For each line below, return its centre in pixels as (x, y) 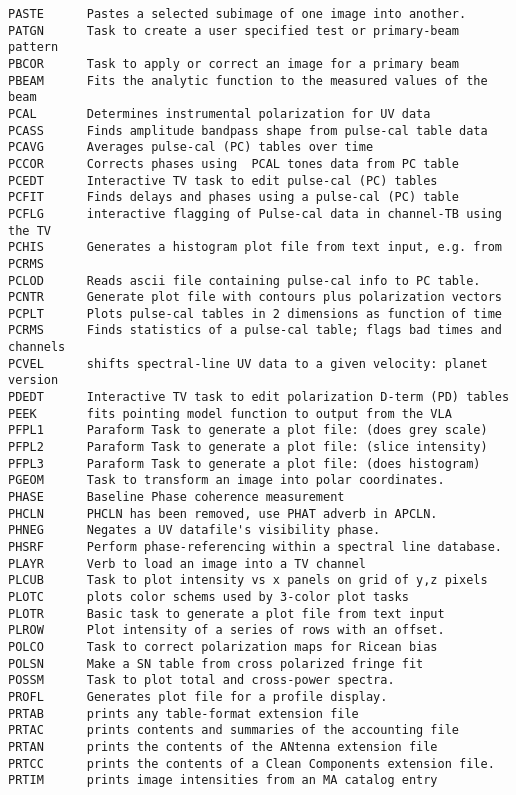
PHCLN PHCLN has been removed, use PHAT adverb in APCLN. (223, 513)
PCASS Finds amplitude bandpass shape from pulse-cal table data (248, 130)
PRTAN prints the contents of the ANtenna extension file (223, 746)
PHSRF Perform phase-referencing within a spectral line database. (255, 547)
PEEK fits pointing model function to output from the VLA (230, 413)
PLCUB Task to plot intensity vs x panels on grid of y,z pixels (248, 580)
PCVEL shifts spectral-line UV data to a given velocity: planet (248, 363)
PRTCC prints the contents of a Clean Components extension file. (251, 763)
